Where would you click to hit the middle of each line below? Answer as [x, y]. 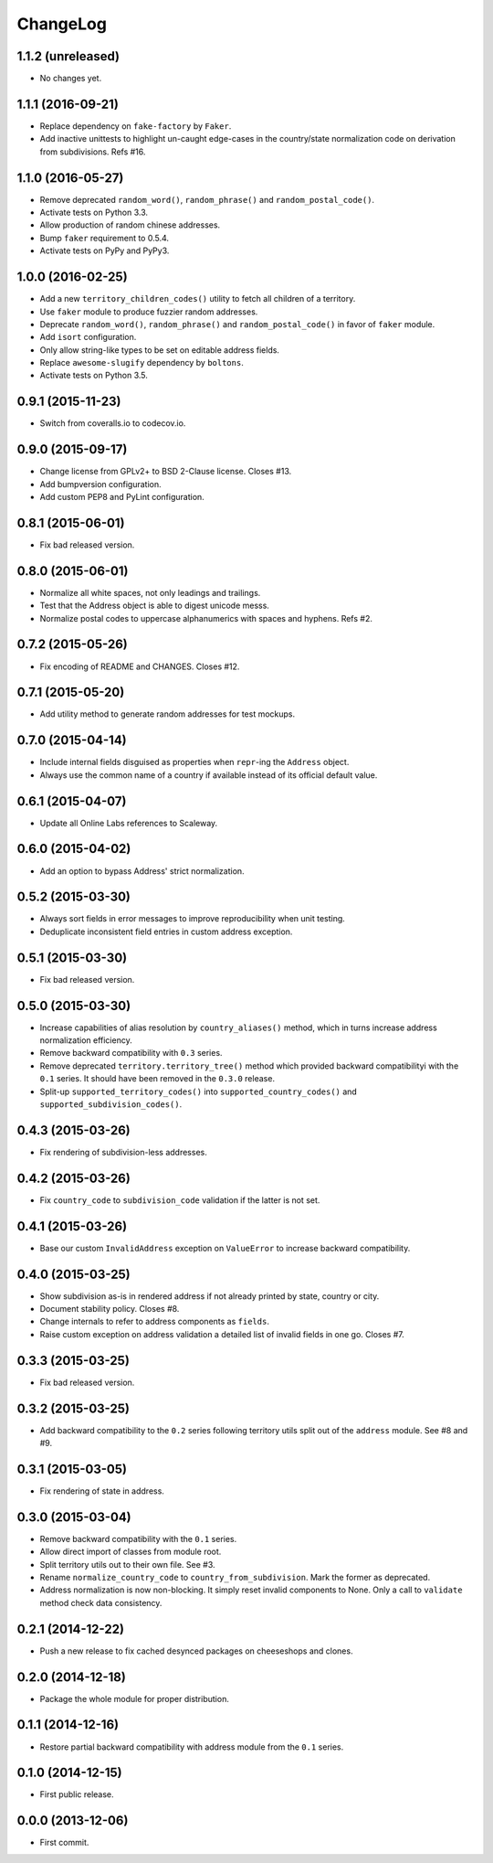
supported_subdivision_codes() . [111, 1104]
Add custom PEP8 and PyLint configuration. [122, 497]
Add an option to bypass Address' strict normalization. [142, 871]
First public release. [77, 1794]
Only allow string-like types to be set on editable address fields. [160, 350]
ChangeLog [62, 24]
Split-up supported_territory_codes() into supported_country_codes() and [199, 1091]
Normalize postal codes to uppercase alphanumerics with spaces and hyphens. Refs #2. [206, 618]
